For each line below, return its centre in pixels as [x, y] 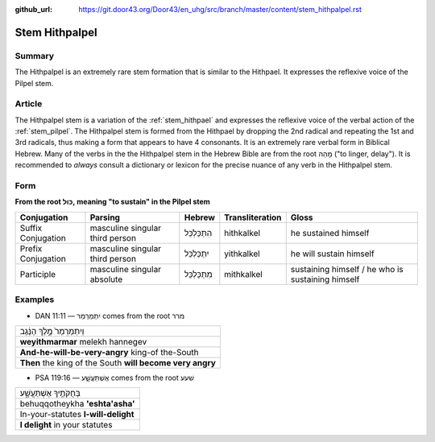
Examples [35, 299]
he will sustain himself [332, 254]
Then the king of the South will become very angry [118, 362]
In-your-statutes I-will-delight [77, 415]
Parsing [105, 217]
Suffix [31, 228]
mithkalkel [244, 274]
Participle [38, 274]
